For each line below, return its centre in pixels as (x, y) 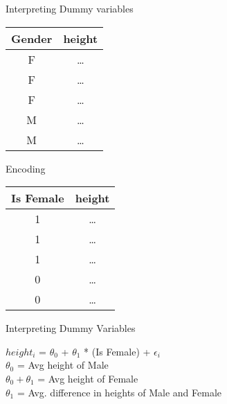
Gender (32, 38)
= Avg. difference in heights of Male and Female (119, 392)
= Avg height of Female (88, 378)
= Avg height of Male (63, 365)
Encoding (26, 168)
